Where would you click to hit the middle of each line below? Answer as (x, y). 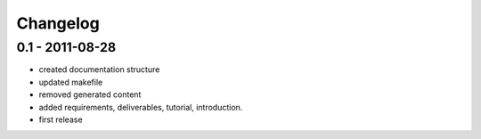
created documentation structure (99, 69)
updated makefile (71, 82)
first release (61, 119)
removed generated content (90, 94)
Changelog (58, 23)
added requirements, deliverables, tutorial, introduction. (141, 107)
